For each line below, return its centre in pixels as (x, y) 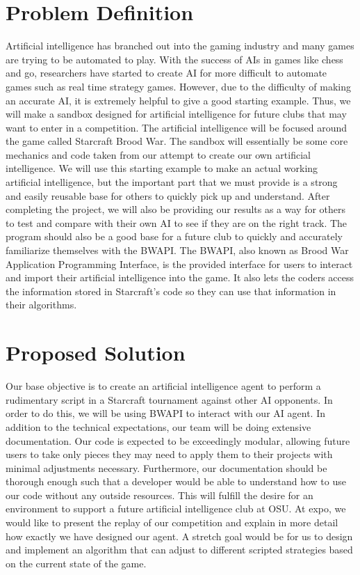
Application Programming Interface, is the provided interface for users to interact (179, 263)
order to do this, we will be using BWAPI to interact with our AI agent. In (165, 413)
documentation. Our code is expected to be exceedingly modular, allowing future (178, 440)
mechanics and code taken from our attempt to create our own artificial (158, 154)
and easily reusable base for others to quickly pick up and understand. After (168, 195)
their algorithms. (41, 305)
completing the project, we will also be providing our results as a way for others (176, 209)
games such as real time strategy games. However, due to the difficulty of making (179, 86)
